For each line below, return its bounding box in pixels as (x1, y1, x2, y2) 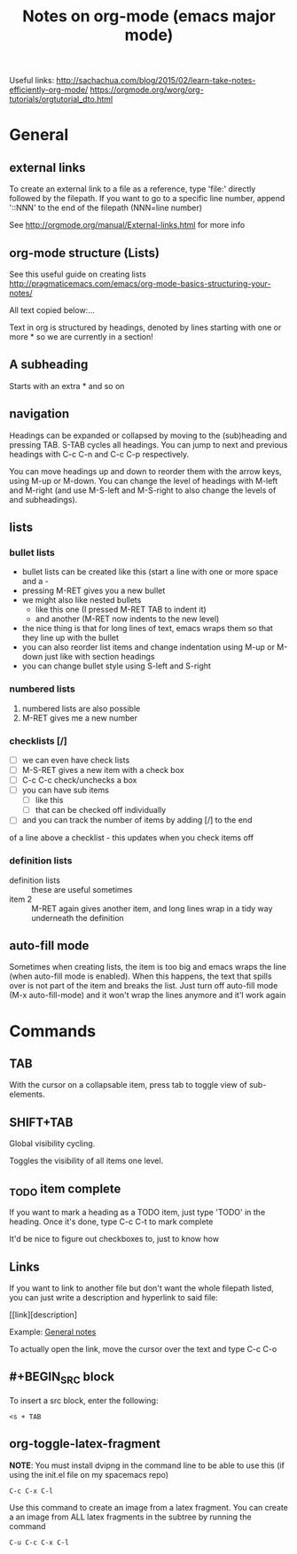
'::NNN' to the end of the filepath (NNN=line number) (9, 202, 202, 214)
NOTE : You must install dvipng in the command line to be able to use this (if (9, 1460, 285, 1471)
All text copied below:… (9, 305, 95, 316)
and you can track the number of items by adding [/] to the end (21, 815, 253, 825)
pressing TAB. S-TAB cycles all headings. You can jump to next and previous (9, 439, 288, 449)
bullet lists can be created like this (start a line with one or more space (21, 566, 278, 577)
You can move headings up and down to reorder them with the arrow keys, (9, 465, 282, 476)
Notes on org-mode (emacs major (21, 6, 277, 27)
